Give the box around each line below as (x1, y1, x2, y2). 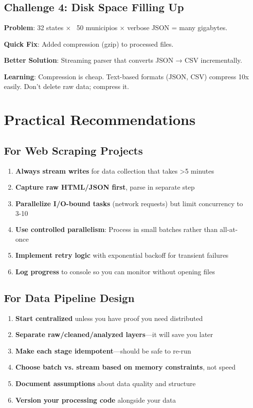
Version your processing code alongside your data (15, 394, 176, 405)
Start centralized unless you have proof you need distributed (15, 313, 203, 323)
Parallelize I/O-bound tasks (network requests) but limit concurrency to (15, 198, 243, 208)
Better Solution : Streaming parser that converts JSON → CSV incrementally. (4, 55, 242, 65)
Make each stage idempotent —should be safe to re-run (15, 345, 191, 355)
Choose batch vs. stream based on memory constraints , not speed (15, 362, 236, 372)
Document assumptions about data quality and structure (15, 378, 196, 389)
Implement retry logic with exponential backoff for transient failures (15, 250, 229, 260)
